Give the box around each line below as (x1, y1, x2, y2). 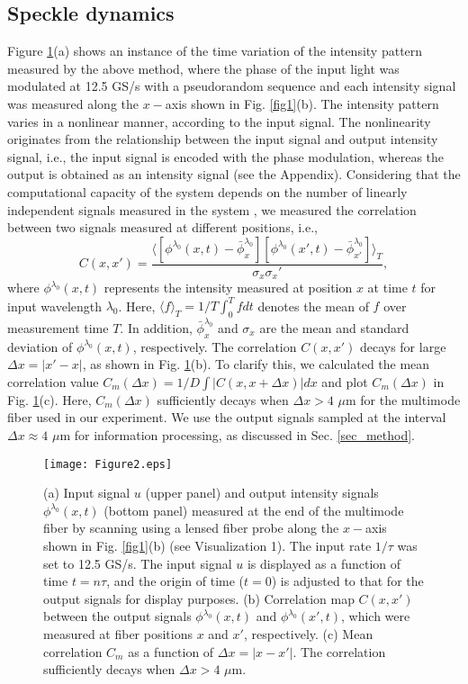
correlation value (7, 372, 99, 391)
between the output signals (43, 607, 192, 625)
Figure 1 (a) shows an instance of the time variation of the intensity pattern (7, 41, 423, 60)
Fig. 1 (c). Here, (7, 390, 92, 409)
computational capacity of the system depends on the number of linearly (7, 182, 408, 201)
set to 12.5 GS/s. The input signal (43, 553, 232, 572)
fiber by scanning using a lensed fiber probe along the (43, 518, 339, 537)
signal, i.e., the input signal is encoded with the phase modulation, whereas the (7, 147, 445, 166)
